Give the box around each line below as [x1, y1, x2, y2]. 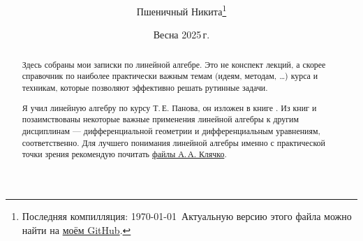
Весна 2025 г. [153, 27, 210, 42]
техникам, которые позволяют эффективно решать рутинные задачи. [22, 82, 268, 94]
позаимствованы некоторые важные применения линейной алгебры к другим [22, 113, 299, 125]
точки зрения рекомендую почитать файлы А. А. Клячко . [22, 148, 227, 160]
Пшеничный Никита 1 [136, 2, 227, 18]
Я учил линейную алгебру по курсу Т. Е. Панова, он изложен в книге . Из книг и [22, 101, 317, 113]
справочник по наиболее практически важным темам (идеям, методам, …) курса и [22, 70, 318, 82]
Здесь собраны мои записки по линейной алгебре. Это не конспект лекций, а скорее [22, 58, 326, 70]
